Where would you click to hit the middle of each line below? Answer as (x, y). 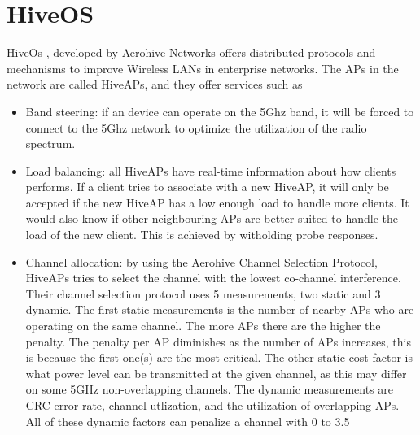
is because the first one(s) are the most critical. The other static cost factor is (219, 357)
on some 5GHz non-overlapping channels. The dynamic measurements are (210, 389)
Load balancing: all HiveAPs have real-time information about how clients (211, 170)
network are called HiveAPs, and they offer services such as (155, 84)
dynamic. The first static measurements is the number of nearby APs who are (220, 309)
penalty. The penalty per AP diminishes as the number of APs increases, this (218, 341)
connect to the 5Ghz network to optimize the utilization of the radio (196, 127)
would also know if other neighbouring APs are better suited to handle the (212, 218)
